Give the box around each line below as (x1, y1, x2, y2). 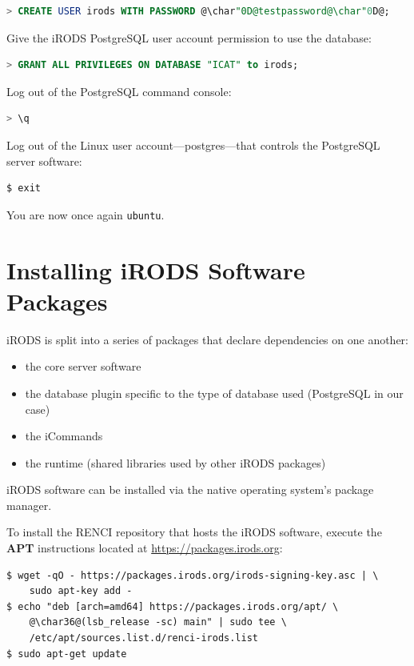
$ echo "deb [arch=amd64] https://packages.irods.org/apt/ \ (6, 600, 339, 612)
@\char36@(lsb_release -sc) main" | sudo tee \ (29, 616, 287, 628)
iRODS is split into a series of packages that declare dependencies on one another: (6, 331, 408, 347)
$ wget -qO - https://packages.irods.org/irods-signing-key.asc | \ (6, 569, 379, 581)
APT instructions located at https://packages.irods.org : (6, 540, 283, 556)
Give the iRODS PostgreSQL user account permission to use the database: (6, 29, 372, 46)
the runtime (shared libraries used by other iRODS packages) (25, 454, 326, 471)
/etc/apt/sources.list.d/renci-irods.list (29, 632, 258, 644)
